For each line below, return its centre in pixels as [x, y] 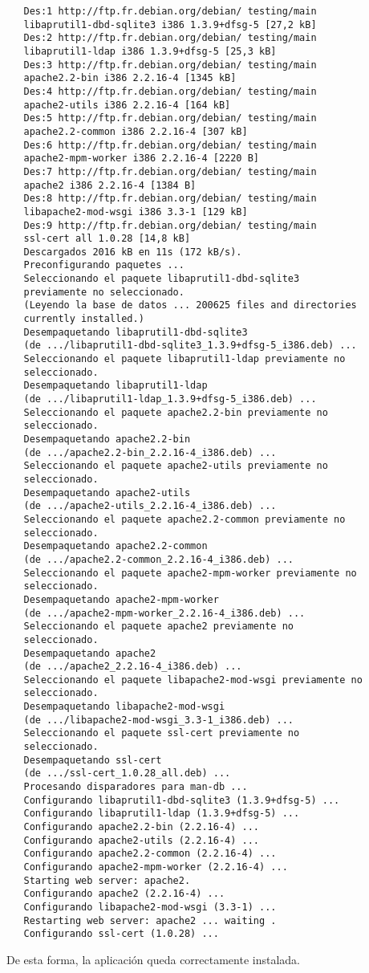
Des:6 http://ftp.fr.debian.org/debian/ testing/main [170, 145]
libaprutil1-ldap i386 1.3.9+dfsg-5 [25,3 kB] [150, 51]
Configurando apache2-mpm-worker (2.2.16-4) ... [156, 867]
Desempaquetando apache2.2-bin [107, 439]
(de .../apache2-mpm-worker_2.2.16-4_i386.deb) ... [164, 613]
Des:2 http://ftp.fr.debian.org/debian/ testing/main [170, 38]
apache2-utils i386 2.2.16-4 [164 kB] [127, 105]
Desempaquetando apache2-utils [107, 493]
